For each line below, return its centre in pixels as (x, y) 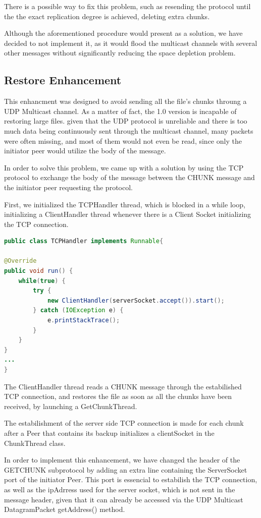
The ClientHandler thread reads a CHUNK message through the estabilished (123, 386)
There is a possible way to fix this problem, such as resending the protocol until (127, 6)
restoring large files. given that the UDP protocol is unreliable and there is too (126, 121)
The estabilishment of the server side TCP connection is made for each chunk (124, 423)
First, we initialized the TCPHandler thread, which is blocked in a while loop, (125, 204)
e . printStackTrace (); (84, 321)
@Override (20, 261)
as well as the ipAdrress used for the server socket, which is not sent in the (120, 489)
